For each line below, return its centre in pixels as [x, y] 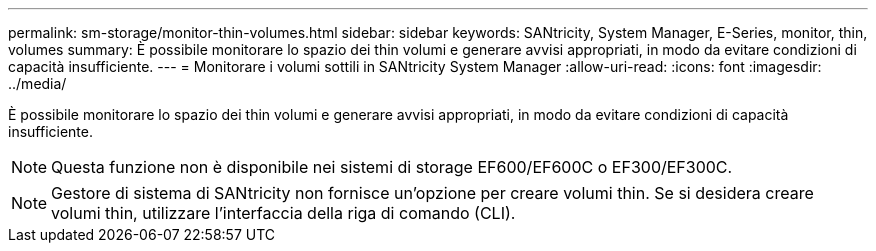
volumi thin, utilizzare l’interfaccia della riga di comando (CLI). [283, 213]
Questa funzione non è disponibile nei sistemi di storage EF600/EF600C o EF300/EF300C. [392, 167]
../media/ [37, 83]
